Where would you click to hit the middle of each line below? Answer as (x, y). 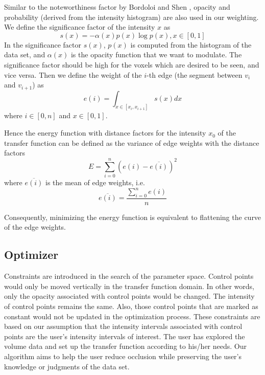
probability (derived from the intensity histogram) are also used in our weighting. (131, 17)
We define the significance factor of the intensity (80, 27)
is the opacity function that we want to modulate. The (156, 54)
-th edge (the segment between (195, 74)
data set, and (25, 54)
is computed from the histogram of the (191, 44)
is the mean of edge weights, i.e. (95, 182)
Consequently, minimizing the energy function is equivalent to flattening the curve (133, 217)
